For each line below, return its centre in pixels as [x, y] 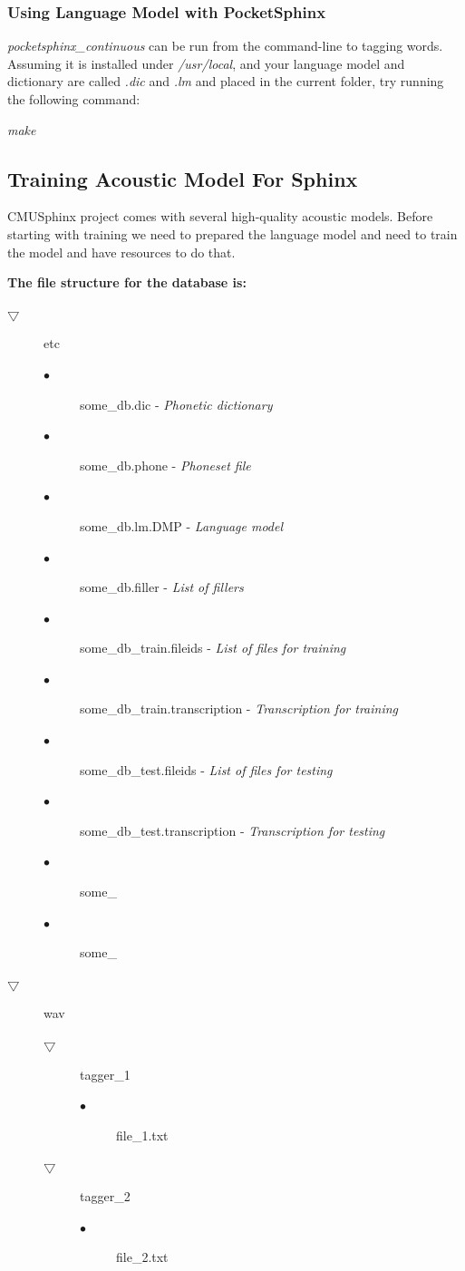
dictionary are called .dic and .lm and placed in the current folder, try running [226, 81]
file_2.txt [142, 1257]
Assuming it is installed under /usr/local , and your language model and [206, 63]
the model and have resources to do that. [121, 252]
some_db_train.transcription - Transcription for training [239, 708]
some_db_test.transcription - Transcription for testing [232, 830]
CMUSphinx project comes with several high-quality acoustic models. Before [220, 216]
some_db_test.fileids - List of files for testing [206, 769]
